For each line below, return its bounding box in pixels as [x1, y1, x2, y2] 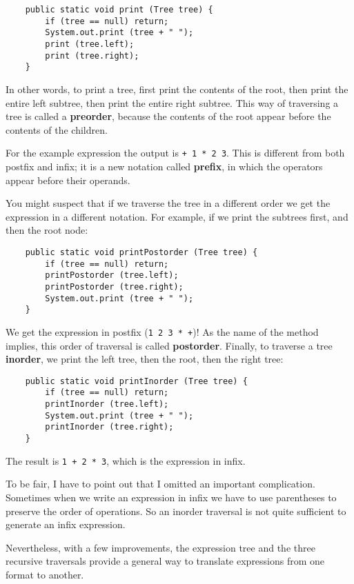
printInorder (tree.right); [45, 422, 174, 432]
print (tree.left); [45, 39, 135, 49]
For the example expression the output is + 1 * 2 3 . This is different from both [6, 145, 345, 160]
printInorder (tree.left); [45, 399, 169, 410]
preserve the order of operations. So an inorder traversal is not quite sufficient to [6, 503, 346, 518]
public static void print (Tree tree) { [25, 5, 213, 14]
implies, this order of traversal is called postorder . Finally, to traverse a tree [6, 338, 333, 352]
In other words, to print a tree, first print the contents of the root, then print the [6, 81, 348, 96]
